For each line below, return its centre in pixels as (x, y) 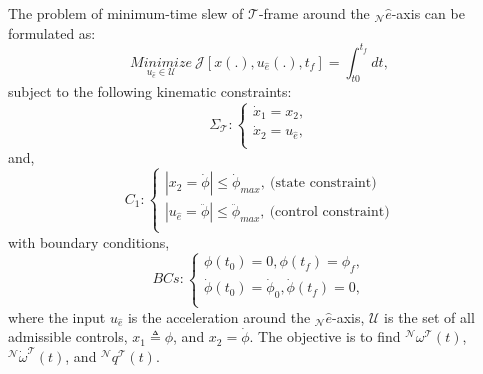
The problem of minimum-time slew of (126, 13)
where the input (57, 316)
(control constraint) (329, 212)
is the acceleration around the (219, 316)
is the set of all (429, 316)
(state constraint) (323, 183)
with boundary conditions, (89, 241)
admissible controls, (68, 336)
